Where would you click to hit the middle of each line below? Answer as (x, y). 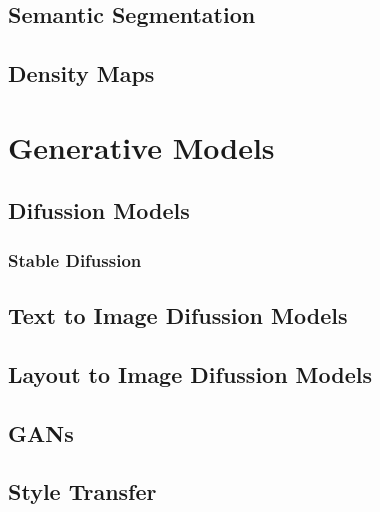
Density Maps (81, 73)
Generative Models (141, 146)
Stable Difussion (75, 259)
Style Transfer (82, 491)
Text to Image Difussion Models (178, 314)
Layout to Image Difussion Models (190, 373)
